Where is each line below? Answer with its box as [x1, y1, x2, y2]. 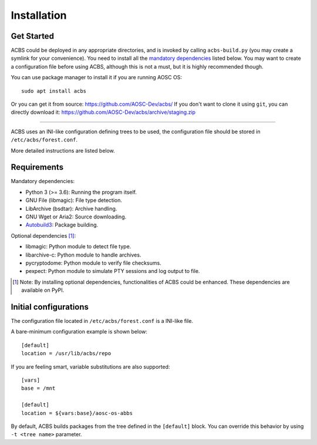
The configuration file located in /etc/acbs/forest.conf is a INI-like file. [11, 318, 194, 325]
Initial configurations [11, 302, 89, 312]
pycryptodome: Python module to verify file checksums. [25, 259, 161, 267]
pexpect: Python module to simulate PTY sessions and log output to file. [25, 268, 200, 275]
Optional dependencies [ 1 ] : [11, 232, 76, 239]
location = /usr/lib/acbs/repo [21, 350, 112, 357]
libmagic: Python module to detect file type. [25, 243, 131, 250]
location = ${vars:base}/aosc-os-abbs [21, 410, 133, 416]
